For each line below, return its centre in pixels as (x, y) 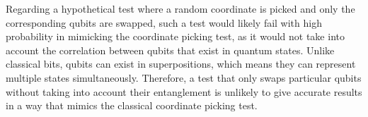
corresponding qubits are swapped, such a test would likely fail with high (164, 22)
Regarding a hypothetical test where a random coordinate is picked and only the (180, 8)
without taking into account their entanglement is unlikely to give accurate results (184, 91)
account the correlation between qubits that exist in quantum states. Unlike (170, 50)
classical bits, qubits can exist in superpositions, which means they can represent (181, 64)
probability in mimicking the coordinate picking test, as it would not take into (175, 36)
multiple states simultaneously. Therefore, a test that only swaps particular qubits (184, 77)
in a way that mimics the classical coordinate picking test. (132, 105)
